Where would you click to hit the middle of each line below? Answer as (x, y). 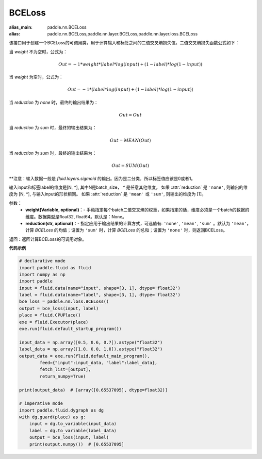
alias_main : (21, 27)
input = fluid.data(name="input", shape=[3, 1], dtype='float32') (100, 288)
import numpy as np (42, 274)
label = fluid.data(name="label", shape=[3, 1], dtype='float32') (100, 295)
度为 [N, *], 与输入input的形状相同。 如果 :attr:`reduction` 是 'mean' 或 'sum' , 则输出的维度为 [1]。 (107, 194)
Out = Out (131, 115)
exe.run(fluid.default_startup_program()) (70, 329)
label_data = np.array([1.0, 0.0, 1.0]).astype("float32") (91, 349)
